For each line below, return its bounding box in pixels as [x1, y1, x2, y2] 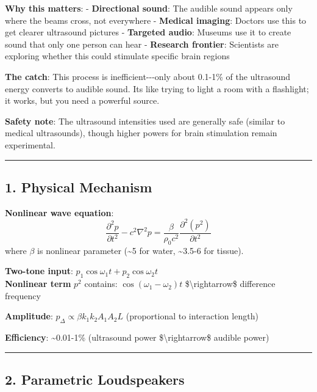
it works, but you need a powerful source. [5, 94, 160, 107]
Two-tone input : [5, 264, 73, 277]
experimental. [5, 138, 55, 151]
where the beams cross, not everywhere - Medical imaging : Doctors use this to [5, 13, 307, 26]
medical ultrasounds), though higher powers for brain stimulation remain [5, 126, 277, 139]
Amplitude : [5, 310, 53, 322]
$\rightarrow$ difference [185, 277, 276, 290]
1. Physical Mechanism [5, 177, 152, 196]
